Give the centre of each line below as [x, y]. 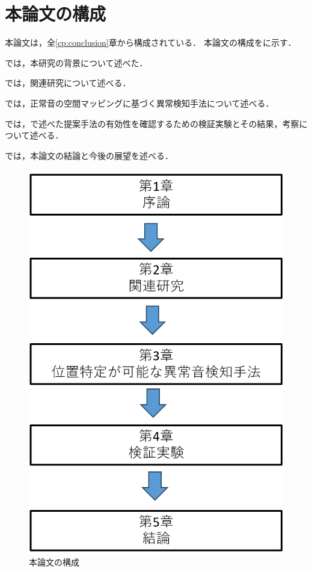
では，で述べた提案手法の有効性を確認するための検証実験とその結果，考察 [152, 123]
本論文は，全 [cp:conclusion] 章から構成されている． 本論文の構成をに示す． [151, 42]
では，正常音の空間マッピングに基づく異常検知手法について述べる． [139, 103]
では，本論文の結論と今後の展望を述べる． [89, 155]
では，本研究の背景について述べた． [76, 62]
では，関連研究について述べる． [68, 83]
